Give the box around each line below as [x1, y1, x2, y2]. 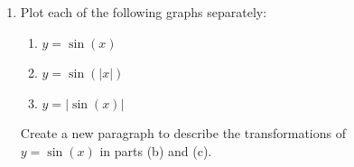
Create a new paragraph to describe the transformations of [20, 124, 346, 143]
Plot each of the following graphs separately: [20, 3, 267, 21]
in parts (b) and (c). [99, 141, 212, 160]
